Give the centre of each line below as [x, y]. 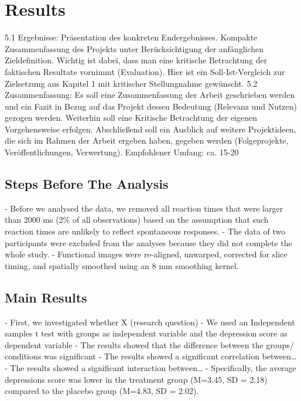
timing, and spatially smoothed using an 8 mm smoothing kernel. [122, 265]
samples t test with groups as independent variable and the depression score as [146, 333]
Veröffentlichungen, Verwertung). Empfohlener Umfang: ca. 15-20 [122, 152]
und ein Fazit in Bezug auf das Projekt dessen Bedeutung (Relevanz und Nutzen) [151, 106]
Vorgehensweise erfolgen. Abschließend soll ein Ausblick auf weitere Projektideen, [150, 129]
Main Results [46, 297]
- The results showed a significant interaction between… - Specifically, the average [150, 368]
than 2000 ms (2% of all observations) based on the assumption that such [137, 220]
